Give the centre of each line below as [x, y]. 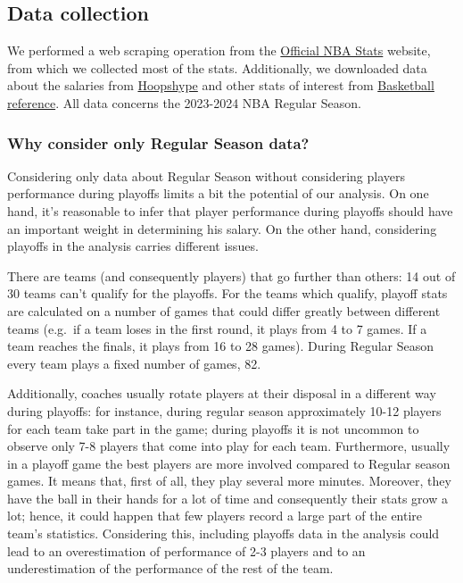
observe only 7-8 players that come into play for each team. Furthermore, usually [229, 446]
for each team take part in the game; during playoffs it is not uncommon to [213, 428]
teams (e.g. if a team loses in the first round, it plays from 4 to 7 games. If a [217, 328]
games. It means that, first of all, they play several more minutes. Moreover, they [229, 481]
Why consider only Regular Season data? [158, 142]
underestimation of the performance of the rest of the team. [170, 568]
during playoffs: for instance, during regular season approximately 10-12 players [224, 410]
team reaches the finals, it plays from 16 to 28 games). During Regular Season [221, 346]
